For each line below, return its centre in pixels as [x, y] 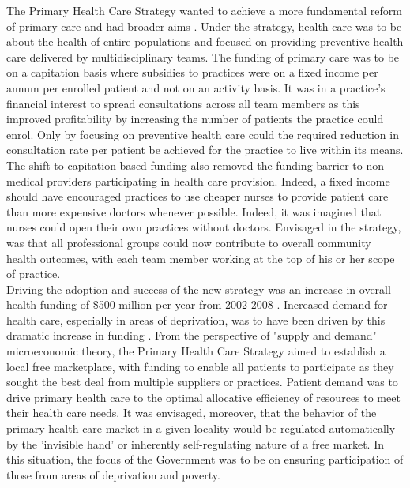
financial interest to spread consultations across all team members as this [183, 103]
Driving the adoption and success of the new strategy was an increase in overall [199, 289]
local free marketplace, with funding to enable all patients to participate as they [200, 366]
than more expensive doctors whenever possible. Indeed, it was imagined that [194, 211]
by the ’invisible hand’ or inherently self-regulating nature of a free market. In [195, 443]
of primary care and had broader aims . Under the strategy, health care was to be [204, 26]
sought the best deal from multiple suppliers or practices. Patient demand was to [202, 382]
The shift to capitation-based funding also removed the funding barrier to [184, 165]
